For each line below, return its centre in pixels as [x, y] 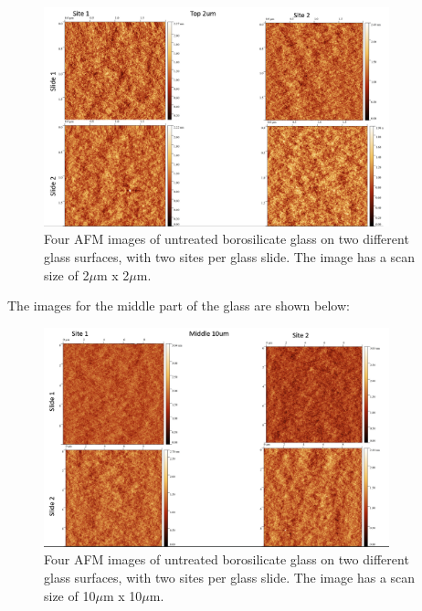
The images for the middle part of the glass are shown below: [179, 305]
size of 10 [70, 595]
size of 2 [67, 274]
